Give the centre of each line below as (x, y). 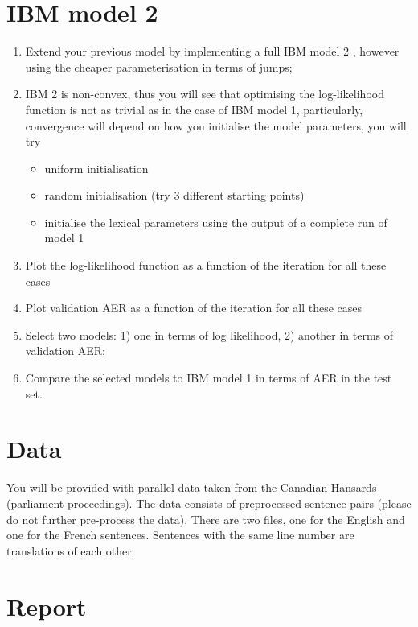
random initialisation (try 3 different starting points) (174, 195)
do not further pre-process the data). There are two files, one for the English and (206, 519)
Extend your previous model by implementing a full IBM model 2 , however (212, 51)
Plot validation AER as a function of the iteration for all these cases (194, 308)
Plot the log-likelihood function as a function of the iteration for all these (206, 265)
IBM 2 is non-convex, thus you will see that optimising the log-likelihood (205, 94)
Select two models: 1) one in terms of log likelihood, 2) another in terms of (209, 334)
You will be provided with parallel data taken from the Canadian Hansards (192, 487)
